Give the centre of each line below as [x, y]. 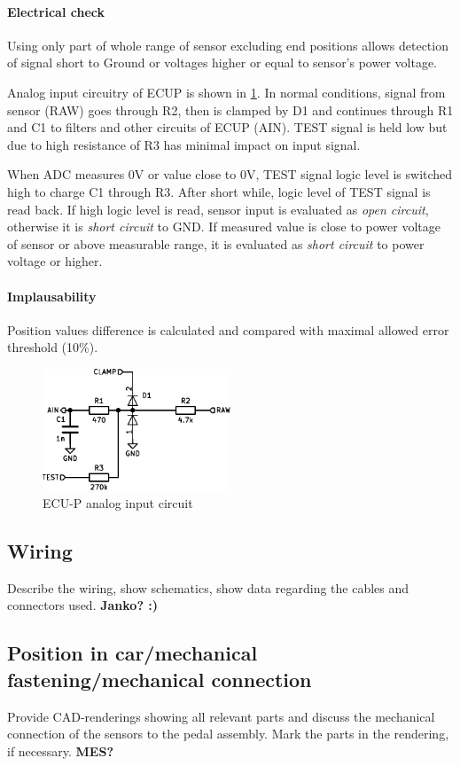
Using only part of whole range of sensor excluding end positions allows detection [228, 45]
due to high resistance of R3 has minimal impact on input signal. [184, 144]
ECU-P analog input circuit [118, 502]
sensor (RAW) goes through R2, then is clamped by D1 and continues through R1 [230, 109]
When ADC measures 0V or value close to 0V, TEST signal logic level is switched [230, 174]
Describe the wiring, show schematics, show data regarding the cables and [208, 587]
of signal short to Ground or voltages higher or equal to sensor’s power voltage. [222, 63]
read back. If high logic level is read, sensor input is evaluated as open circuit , [218, 209]
